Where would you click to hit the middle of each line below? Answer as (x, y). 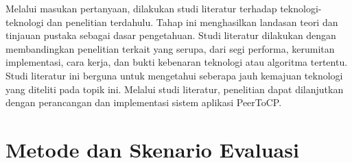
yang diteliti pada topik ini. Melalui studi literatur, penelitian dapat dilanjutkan (175, 89)
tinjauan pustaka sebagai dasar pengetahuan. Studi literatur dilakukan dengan (171, 35)
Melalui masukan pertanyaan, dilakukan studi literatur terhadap (141, 8)
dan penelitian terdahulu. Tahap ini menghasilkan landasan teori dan (192, 22)
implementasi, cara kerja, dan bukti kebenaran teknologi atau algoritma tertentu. (177, 62)
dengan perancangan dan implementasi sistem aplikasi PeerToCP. (144, 102)
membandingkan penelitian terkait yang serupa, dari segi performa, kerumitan (170, 48)
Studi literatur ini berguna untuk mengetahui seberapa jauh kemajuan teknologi (174, 75)
